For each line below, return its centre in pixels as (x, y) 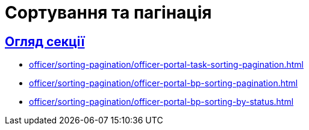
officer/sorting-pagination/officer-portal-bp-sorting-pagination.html (164, 83)
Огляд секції (45, 41)
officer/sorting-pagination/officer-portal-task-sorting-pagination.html (167, 65)
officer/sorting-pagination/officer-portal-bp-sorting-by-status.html (161, 102)
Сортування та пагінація (108, 13)
